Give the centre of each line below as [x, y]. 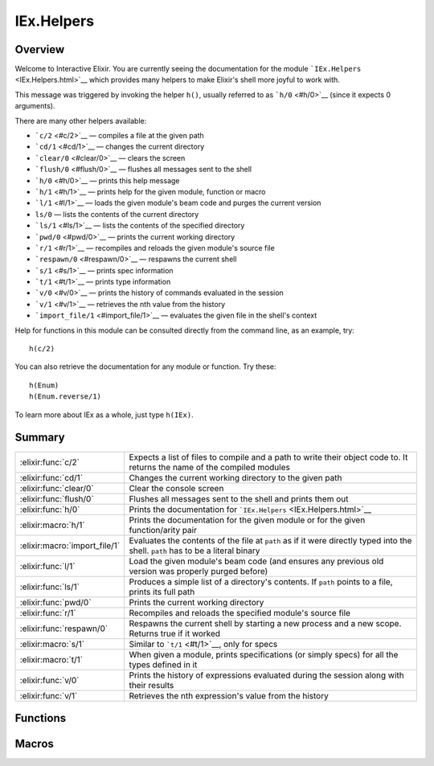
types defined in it [163, 665]
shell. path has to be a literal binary [194, 551]
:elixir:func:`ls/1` [50, 587]
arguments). [35, 106]
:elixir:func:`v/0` [49, 680]
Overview [40, 49]
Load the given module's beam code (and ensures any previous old [256, 561]
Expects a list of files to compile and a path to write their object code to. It [268, 457]
